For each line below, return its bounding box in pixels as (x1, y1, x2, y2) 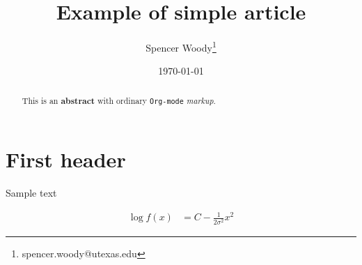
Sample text (6, 185, 57, 200)
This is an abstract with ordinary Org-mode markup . (22, 94, 216, 107)
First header (6, 145, 126, 174)
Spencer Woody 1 (145, 38, 217, 54)
